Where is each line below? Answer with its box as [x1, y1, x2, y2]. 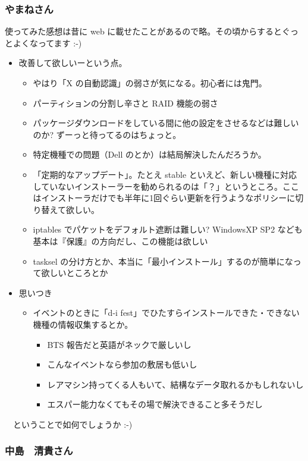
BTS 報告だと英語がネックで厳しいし [47, 338, 191, 350]
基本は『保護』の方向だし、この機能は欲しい [33, 234, 208, 247]
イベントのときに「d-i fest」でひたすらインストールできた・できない [33, 306, 300, 319]
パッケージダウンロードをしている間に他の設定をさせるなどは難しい [33, 117, 299, 129]
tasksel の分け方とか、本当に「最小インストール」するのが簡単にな [33, 255, 293, 267]
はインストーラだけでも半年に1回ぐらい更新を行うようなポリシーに [33, 192, 296, 204]
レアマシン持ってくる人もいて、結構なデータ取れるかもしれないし [47, 378, 304, 390]
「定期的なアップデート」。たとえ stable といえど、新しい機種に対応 [33, 168, 297, 180]
